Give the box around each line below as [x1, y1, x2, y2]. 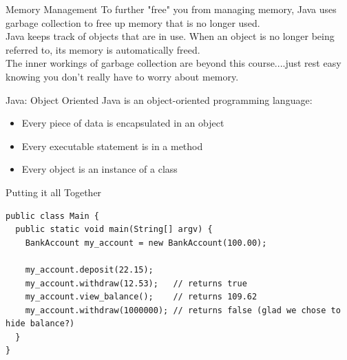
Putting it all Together [6, 184, 102, 199]
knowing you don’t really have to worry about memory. [6, 69, 239, 83]
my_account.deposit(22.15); [25, 264, 154, 275]
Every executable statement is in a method [21, 138, 203, 153]
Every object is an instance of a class [21, 162, 178, 176]
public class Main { [6, 211, 100, 221]
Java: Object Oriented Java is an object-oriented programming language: [6, 92, 313, 107]
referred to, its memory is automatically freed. [6, 42, 200, 56]
